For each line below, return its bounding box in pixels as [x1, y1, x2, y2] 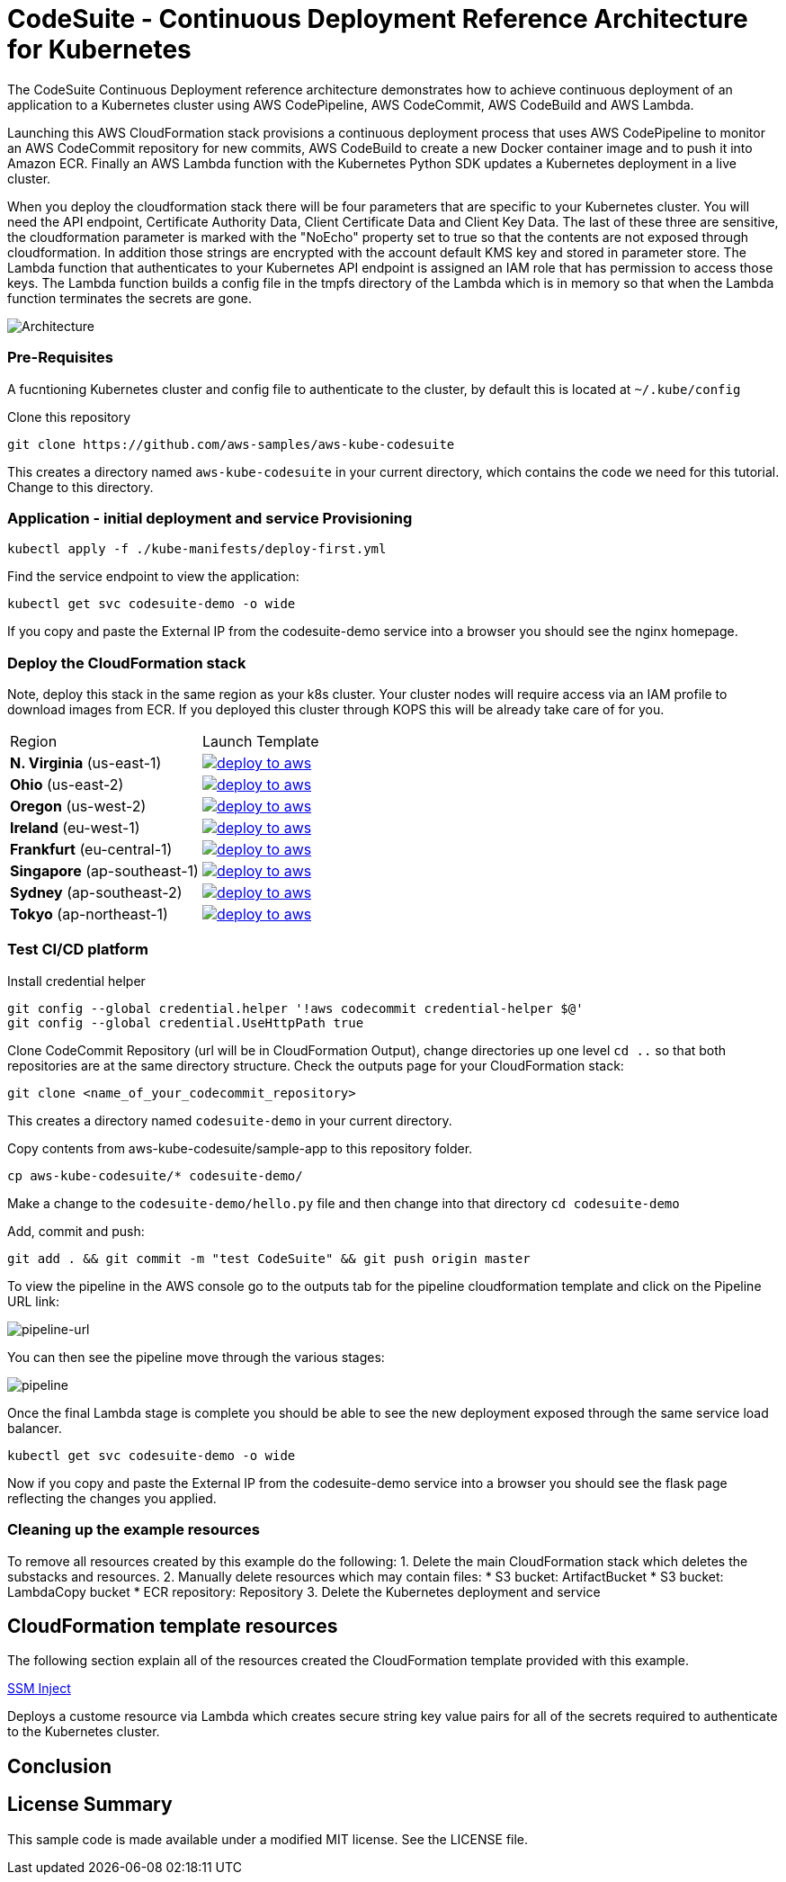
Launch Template [201, 732, 319, 750]
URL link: [7, 1293, 60, 1309]
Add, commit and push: [7, 1223, 145, 1239]
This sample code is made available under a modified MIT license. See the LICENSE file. [7, 1831, 529, 1847]
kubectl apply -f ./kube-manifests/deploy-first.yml [7, 542, 387, 557]
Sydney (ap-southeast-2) [10, 883, 183, 901]
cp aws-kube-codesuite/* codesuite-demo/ [7, 1168, 303, 1183]
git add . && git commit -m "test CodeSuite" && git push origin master [7, 1250, 531, 1266]
